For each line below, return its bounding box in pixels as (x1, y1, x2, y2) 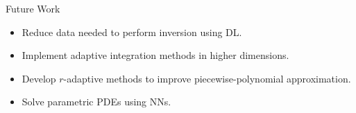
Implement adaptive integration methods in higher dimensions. (22, 48, 289, 62)
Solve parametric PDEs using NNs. (22, 94, 171, 109)
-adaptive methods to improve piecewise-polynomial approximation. (63, 71, 351, 85)
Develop (22, 71, 56, 85)
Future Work (6, 1, 60, 15)
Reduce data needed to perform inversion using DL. (22, 24, 242, 39)
